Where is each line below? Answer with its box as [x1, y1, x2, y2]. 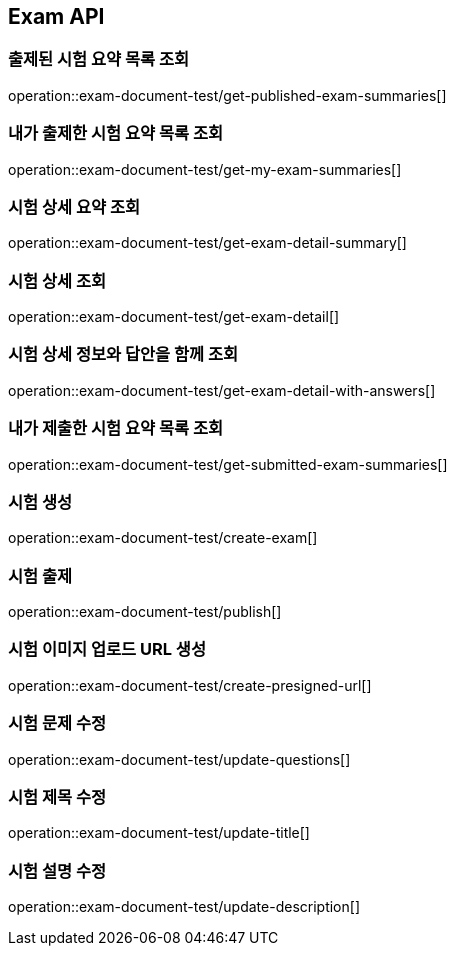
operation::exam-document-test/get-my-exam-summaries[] [8, 160, 402, 178]
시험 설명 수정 [8, 860, 107, 881]
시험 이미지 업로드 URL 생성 [8, 639, 206, 660]
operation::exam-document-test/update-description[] [8, 898, 360, 916]
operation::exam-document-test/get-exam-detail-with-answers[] [8, 381, 436, 399]
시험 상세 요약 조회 [8, 196, 141, 217]
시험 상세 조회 [8, 270, 107, 291]
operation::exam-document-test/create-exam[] [8, 529, 318, 547]
